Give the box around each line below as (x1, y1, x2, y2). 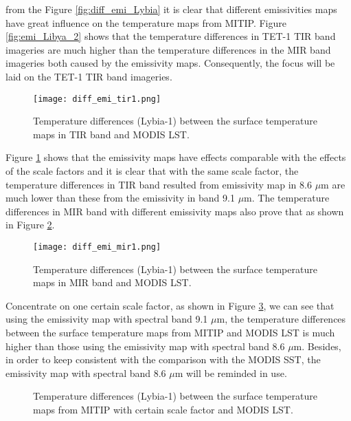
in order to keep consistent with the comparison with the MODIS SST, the (5, 352, 321, 367)
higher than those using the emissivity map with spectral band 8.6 (5, 338, 285, 353)
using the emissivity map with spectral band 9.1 (5, 312, 208, 326)
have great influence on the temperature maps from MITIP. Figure (5, 15, 286, 30)
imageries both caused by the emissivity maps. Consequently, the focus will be (5, 56, 335, 70)
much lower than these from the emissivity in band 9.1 (5, 191, 235, 205)
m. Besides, (293, 338, 341, 353)
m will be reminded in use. (174, 365, 287, 380)
